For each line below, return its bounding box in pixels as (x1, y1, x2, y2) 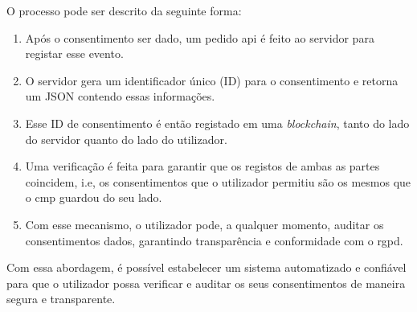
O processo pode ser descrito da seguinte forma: (6, 2, 242, 18)
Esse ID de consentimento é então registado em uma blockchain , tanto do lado (25, 114, 410, 131)
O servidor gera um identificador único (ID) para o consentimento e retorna (25, 72, 399, 88)
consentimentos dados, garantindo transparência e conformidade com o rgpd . (25, 232, 403, 248)
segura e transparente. (6, 290, 116, 307)
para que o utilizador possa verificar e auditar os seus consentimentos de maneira (6, 274, 406, 291)
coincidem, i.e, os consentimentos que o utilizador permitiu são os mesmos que (25, 173, 411, 190)
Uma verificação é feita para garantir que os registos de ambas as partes (25, 158, 380, 174)
